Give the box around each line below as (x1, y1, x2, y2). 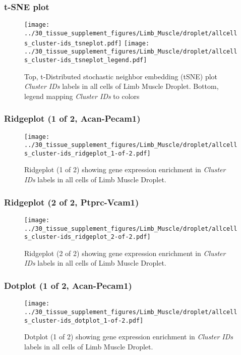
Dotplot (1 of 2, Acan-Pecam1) (4, 279, 132, 291)
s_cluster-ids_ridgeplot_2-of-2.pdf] (24, 233, 151, 241)
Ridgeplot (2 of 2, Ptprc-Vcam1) (4, 195, 139, 208)
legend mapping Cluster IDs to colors (24, 90, 140, 101)
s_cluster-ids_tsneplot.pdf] (24, 39, 122, 47)
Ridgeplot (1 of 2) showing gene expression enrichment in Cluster (24, 164, 226, 175)
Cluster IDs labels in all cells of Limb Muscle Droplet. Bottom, (24, 81, 219, 91)
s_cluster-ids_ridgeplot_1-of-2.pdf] (24, 149, 151, 157)
